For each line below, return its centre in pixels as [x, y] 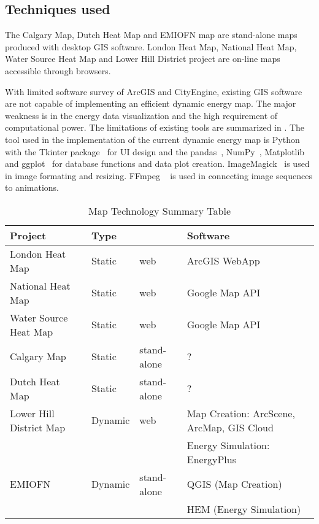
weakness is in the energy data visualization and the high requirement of [141, 115]
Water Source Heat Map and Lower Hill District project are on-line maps [143, 59]
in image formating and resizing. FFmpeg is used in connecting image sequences [159, 175]
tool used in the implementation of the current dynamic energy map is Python [152, 139]
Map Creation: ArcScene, [241, 413]
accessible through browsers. [58, 70]
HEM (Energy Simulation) [244, 509]
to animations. [32, 187]
